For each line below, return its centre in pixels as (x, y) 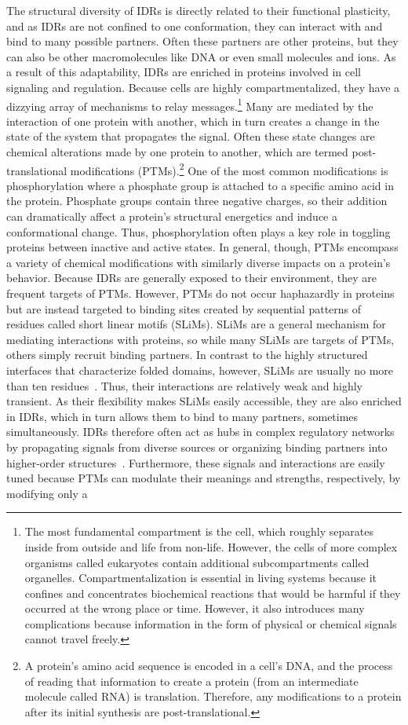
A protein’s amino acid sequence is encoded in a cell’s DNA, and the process (209, 666)
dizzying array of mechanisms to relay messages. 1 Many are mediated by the (190, 104)
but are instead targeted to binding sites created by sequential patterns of (184, 308)
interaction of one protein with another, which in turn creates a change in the (193, 121)
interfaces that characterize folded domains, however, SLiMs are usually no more (200, 370)
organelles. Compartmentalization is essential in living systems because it (201, 578)
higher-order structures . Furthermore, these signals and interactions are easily (196, 462)
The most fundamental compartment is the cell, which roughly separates (199, 531)
